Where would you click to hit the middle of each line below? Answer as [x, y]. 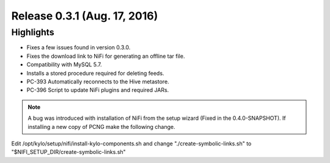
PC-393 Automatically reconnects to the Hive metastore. [98, 81]
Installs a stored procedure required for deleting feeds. [95, 73]
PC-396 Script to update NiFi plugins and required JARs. [98, 90]
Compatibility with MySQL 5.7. [64, 64]
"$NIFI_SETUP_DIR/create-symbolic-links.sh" [69, 152]
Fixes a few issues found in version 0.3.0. [79, 47]
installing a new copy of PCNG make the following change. [101, 127]
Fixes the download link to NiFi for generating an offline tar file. [106, 56]
